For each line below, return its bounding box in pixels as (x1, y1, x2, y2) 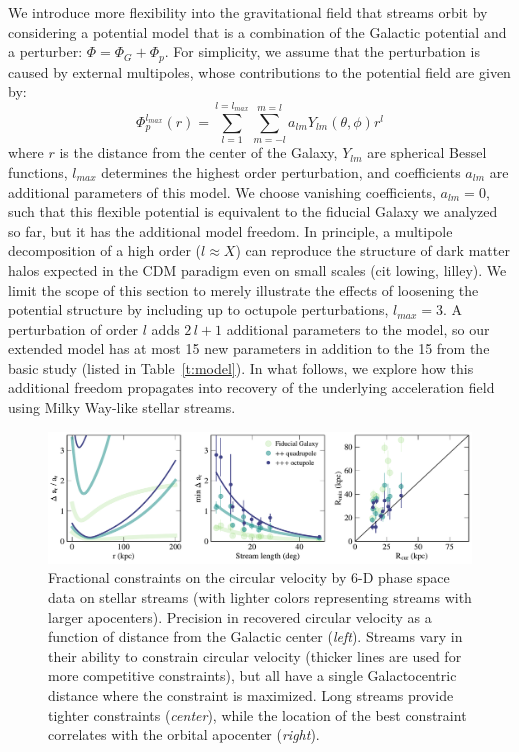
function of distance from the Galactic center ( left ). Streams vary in (48, 626, 463, 647)
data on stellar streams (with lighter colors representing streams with (48, 586, 472, 607)
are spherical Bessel (367, 142, 487, 163)
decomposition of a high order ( (8, 240, 202, 261)
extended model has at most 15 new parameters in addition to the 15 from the (8, 338, 490, 359)
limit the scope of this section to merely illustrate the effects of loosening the (8, 279, 479, 300)
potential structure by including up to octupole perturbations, (8, 299, 389, 320)
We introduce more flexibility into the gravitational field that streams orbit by (8, 2, 488, 22)
